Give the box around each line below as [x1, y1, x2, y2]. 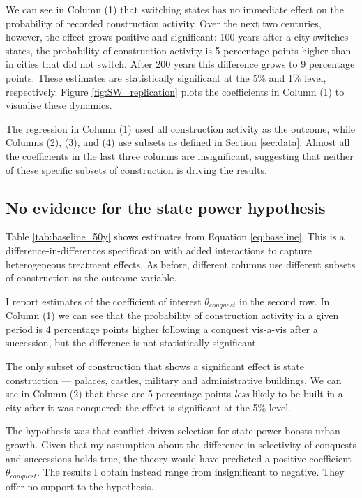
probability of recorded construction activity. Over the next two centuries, [6, 15, 322, 30]
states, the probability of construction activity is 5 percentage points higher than [6, 43, 352, 57]
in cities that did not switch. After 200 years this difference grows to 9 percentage [6, 57, 355, 71]
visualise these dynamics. [6, 98, 112, 112]
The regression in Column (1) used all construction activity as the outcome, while [6, 121, 355, 136]
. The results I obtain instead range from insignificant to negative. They [36, 464, 345, 479]
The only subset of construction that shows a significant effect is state [6, 358, 304, 373]
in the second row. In [239, 293, 330, 308]
